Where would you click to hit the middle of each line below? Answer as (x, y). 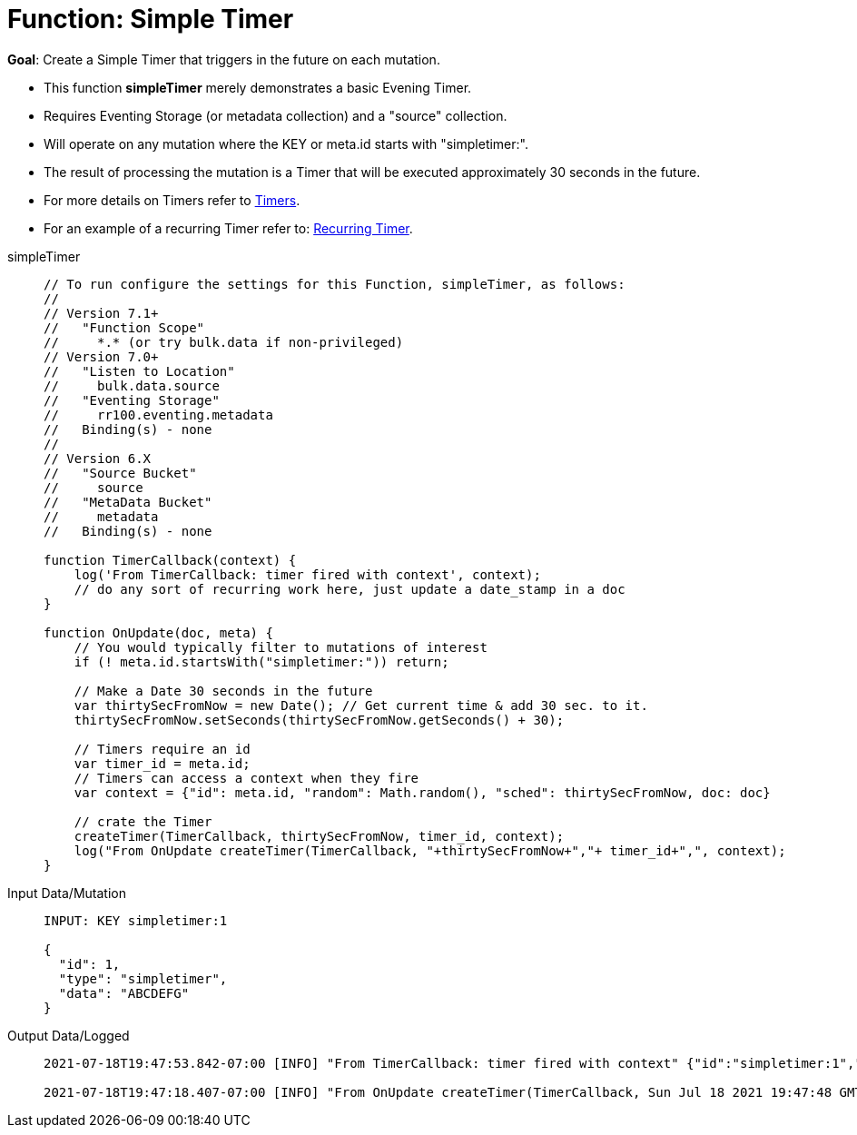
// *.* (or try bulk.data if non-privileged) (224, 342)
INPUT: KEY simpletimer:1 (136, 920)
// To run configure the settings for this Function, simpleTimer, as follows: (335, 284)
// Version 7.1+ (101, 313)
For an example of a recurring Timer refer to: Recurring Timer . (228, 228)
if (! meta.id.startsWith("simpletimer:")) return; (261, 661)
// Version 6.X (98, 458)
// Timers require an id (162, 749)
